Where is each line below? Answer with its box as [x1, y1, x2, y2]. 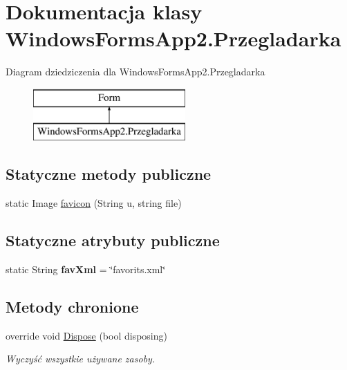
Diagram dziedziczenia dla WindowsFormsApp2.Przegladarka [6, 64, 265, 79]
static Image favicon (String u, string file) [6, 196, 182, 210]
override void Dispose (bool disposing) [6, 328, 167, 342]
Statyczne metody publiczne [6, 163, 212, 185]
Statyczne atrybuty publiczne [6, 230, 220, 251]
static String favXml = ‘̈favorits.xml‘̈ [6, 262, 166, 277]
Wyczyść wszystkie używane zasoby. [6, 351, 156, 366]
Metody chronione [6, 296, 139, 317]
